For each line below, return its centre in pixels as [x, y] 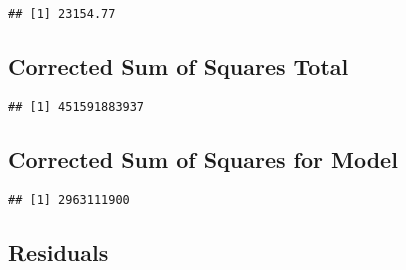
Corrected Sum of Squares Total [178, 66]
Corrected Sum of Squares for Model [203, 158]
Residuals [58, 251]
